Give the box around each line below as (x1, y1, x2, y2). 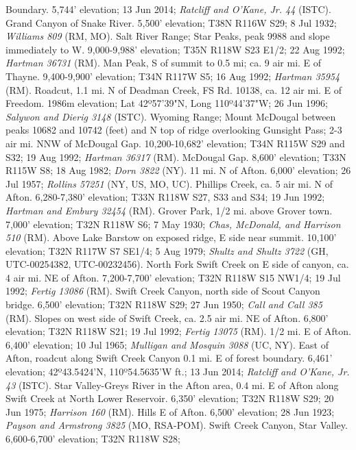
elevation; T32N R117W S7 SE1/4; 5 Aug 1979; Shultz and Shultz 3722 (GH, (5, 243, 329, 258)
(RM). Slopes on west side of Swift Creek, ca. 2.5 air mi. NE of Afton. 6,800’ (5, 310, 329, 325)
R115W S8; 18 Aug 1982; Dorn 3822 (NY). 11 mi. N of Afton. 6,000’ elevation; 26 (5, 163, 351, 177)
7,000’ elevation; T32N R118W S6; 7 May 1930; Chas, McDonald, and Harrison (5, 216, 341, 231)
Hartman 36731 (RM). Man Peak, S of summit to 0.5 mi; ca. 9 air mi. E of (5, 55, 322, 70)
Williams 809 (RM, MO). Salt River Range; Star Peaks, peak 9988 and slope (5, 29, 330, 43)
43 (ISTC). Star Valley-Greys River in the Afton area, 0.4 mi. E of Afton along (5, 377, 339, 392)
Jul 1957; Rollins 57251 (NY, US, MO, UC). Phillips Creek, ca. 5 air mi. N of (5, 176, 333, 190)
